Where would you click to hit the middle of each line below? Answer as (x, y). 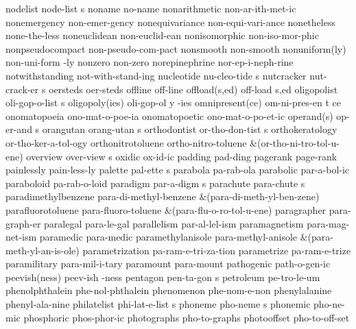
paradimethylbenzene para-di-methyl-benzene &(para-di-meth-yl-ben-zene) (163, 196)
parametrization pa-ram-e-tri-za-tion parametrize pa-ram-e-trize (217, 250)
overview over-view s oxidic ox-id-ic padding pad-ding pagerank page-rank (182, 156)
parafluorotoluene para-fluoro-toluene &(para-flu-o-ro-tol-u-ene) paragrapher (166, 209)
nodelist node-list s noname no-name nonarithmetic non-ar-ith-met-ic (151, 8)
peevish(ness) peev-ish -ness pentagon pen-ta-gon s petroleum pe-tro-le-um (163, 277)
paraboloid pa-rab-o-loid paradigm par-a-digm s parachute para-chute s (155, 183)
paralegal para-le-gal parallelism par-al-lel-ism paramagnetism (174, 223)
